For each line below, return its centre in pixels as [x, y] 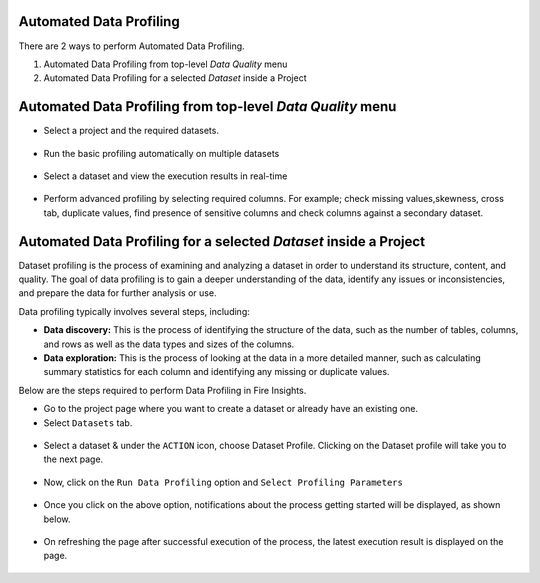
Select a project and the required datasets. [131, 131]
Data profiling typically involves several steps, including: [134, 311]
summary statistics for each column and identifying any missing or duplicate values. [216, 372]
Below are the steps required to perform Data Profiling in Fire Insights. [162, 390]
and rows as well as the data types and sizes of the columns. [169, 344]
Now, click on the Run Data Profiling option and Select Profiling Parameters [223, 482]
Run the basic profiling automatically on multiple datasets [161, 153]
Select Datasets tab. [88, 422]
